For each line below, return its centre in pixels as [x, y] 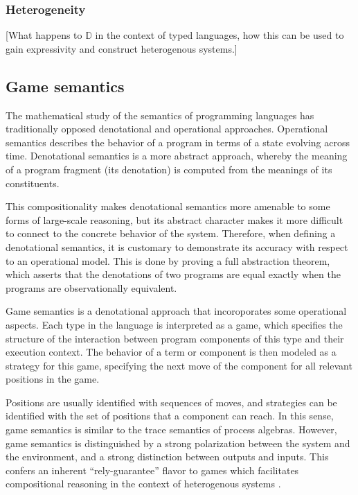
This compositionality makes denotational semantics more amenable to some [168, 206]
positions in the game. [53, 379]
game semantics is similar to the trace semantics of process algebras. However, [171, 429]
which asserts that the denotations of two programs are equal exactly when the [173, 274]
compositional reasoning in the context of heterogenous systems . [143, 484]
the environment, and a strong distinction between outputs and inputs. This [167, 457]
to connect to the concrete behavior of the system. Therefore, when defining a [171, 233]
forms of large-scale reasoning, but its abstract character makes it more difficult [174, 219]
